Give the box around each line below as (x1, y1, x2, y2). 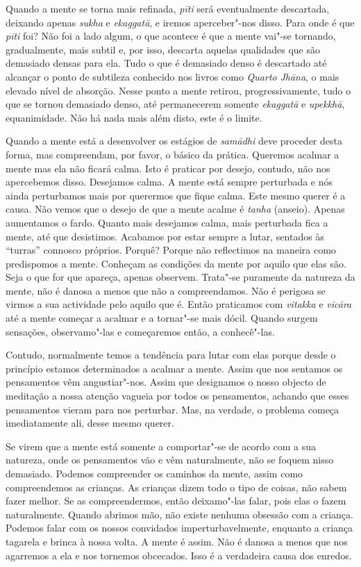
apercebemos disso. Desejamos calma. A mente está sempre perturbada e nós (6, 174, 333, 189)
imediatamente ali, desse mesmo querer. (6, 416, 174, 430)
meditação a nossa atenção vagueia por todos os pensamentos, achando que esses (6, 388, 349, 403)
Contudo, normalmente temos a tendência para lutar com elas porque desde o (6, 347, 336, 362)
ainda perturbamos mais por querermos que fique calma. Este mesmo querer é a (6, 188, 346, 202)
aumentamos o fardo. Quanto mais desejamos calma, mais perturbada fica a (6, 215, 328, 229)
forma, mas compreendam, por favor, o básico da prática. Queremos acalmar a (6, 147, 339, 161)
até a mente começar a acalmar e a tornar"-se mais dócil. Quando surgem (6, 311, 318, 325)
